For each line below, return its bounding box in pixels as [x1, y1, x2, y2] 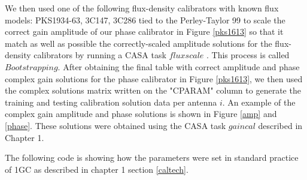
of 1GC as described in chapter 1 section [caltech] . [5, 163, 189, 175]
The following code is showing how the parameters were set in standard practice [5, 151, 299, 164]
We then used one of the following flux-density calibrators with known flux [5, 2, 279, 14]
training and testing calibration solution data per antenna [5, 95, 217, 108]
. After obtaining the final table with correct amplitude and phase [57, 60, 300, 73]
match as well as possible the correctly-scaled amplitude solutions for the [5, 37, 272, 49]
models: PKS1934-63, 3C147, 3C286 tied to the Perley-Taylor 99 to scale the [5, 13, 285, 26]
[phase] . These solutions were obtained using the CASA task [5, 119, 226, 131]
